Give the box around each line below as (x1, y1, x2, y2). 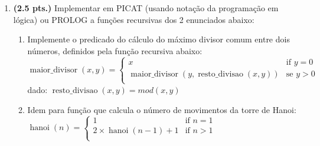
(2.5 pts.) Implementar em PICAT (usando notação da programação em (13, 2, 279, 14)
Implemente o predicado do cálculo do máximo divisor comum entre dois (27, 33, 290, 45)
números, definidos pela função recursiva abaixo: (27, 44, 203, 57)
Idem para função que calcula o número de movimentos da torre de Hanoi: (27, 103, 296, 115)
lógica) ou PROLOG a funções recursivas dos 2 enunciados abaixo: (13, 13, 254, 25)
